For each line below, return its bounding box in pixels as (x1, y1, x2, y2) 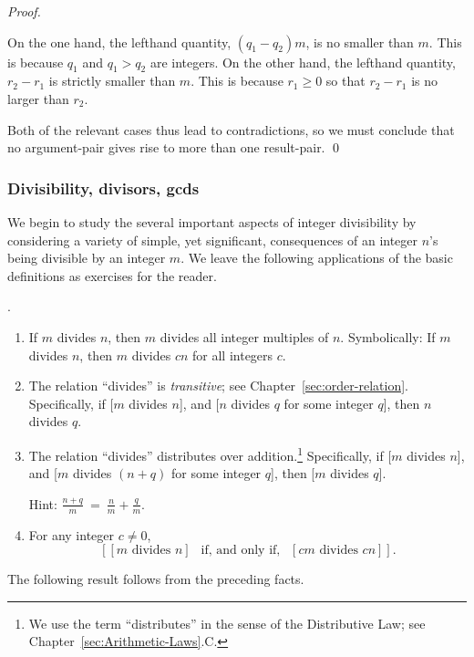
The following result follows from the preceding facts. (7, 569, 304, 589)
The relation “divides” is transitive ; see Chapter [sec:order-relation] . (28, 376, 408, 395)
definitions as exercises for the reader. (7, 266, 217, 285)
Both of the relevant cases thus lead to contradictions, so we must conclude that (7, 120, 455, 139)
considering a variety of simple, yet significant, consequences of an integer (7, 230, 418, 249)
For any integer (28, 525, 115, 544)
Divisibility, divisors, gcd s (7, 176, 200, 199)
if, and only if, (201, 544, 281, 558)
